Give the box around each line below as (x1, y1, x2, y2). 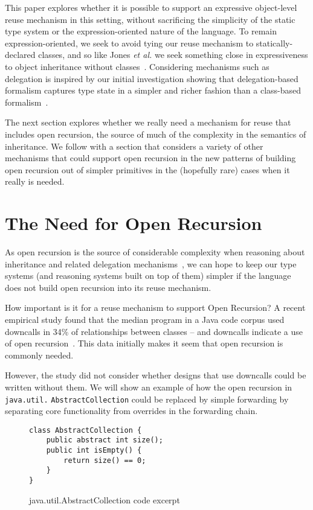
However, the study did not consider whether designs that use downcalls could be (5, 369, 306, 381)
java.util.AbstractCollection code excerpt (29, 493, 180, 506)
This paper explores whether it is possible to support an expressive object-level (5, 1, 297, 13)
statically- (256, 36, 293, 49)
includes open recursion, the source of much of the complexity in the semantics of (5, 127, 306, 140)
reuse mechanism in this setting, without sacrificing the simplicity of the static (5, 13, 295, 25)
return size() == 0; (63, 456, 146, 465)
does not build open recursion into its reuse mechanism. (5, 281, 211, 293)
